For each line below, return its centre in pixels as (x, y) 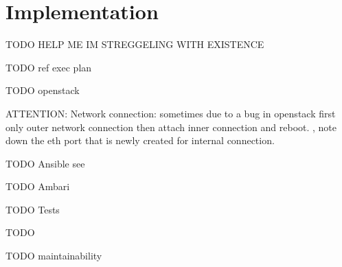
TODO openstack (43, 90)
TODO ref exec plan (49, 67)
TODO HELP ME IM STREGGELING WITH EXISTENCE (135, 44)
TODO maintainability (54, 256)
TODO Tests (33, 209)
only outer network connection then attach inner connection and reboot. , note (171, 127)
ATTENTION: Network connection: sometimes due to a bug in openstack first (171, 113)
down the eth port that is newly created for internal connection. (140, 140)
